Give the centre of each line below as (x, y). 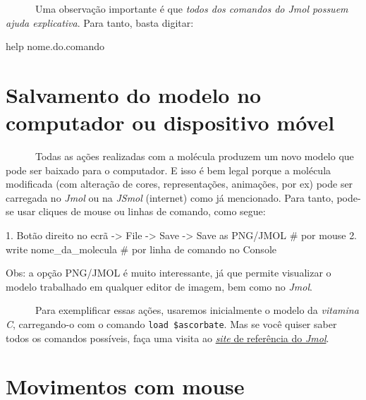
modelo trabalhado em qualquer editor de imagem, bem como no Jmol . (159, 286)
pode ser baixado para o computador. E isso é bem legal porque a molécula (169, 170)
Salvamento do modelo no (134, 94)
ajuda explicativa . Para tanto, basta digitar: (100, 22)
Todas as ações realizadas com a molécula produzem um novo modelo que (194, 156)
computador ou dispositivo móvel (170, 122)
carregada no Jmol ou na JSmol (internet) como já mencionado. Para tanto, (170, 197)
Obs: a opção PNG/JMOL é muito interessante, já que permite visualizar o (169, 273)
